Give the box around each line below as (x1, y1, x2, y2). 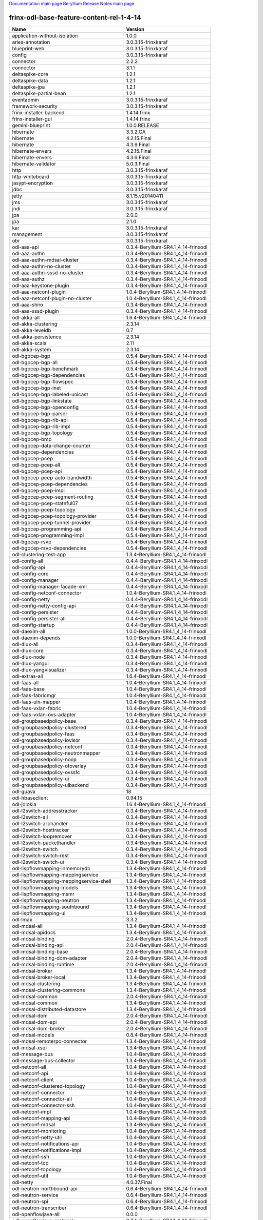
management (12, 231, 42, 238)
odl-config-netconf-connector (12, 590, 82, 596)
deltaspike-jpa (12, 83, 45, 90)
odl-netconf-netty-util (12, 1134, 62, 1140)
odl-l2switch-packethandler (12, 839, 76, 846)
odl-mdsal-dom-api (12, 1018, 57, 1025)
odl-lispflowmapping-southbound (12, 903, 89, 910)
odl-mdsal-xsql (12, 1044, 47, 1051)
